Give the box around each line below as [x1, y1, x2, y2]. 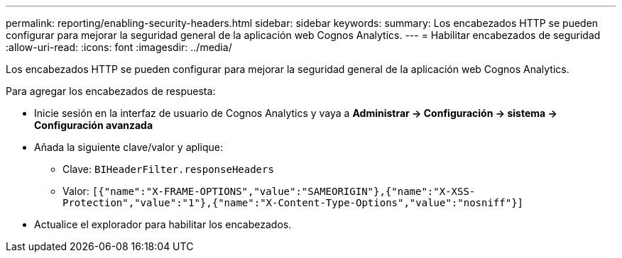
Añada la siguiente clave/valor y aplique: [34, 141, 223, 153]
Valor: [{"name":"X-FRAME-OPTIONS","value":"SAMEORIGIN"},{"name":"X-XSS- [62, 185, 476, 197]
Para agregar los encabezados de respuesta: [6, 85, 216, 97]
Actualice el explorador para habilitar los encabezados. [34, 218, 292, 230]
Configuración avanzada [34, 119, 153, 131]
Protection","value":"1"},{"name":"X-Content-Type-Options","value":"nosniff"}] [62, 197, 524, 208]
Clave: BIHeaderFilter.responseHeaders [62, 163, 274, 175]
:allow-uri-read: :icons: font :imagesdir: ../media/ [6, 41, 232, 53]
